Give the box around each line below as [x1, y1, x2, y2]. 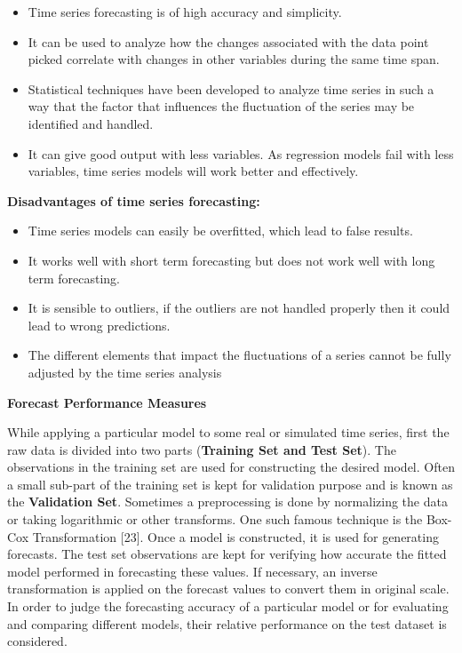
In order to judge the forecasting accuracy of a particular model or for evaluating [7, 597, 449, 616]
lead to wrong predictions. [28, 315, 171, 334]
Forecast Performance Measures [7, 393, 207, 411]
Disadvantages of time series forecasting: [7, 191, 260, 210]
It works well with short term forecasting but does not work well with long [28, 251, 435, 269]
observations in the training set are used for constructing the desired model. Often [7, 458, 455, 476]
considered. [7, 632, 68, 650]
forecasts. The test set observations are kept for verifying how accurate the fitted [7, 545, 447, 563]
